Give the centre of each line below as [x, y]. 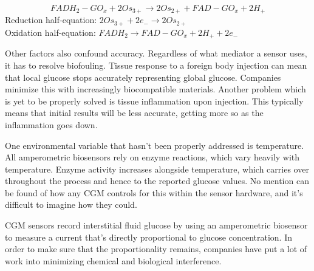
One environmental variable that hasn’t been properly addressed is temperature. [155, 145]
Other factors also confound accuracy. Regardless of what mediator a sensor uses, [156, 53]
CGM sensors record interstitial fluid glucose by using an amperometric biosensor [156, 225]
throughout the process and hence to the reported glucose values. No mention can [157, 181]
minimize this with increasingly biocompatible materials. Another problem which [155, 89]
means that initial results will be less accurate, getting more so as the [134, 113]
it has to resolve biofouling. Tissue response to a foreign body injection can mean [156, 65]
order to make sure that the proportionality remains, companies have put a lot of [156, 249]
